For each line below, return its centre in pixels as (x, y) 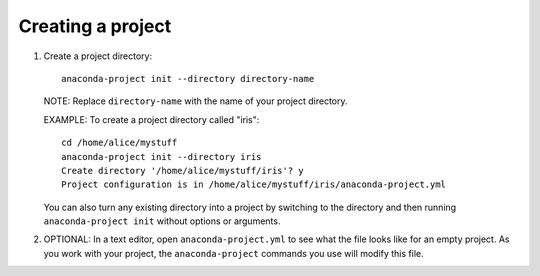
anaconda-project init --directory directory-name (188, 78)
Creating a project (95, 26)
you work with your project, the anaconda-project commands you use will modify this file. (233, 253)
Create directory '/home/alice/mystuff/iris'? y (182, 170)
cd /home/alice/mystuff (119, 143)
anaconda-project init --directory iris (161, 156)
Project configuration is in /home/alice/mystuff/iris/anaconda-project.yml (254, 184)
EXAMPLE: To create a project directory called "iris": (151, 119)
